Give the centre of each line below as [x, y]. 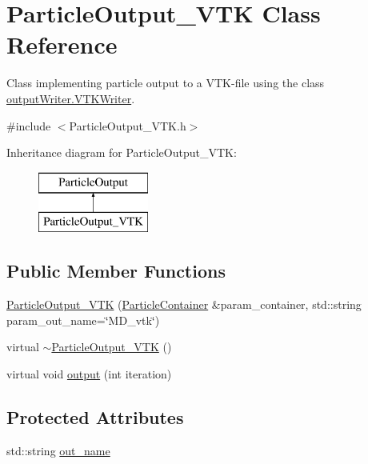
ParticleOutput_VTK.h [128, 125]
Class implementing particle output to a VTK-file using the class [166, 83]
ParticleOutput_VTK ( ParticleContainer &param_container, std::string [184, 304]
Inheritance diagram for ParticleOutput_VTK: [122, 152]
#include [29, 125]
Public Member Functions [116, 271]
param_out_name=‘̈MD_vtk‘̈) [83, 320]
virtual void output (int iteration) [89, 373]
